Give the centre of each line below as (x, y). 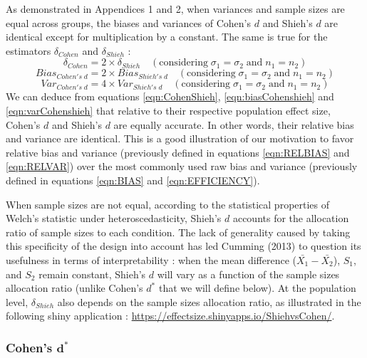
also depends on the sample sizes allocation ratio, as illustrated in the (209, 301)
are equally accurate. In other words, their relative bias (234, 124)
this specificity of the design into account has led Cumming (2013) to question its (183, 246)
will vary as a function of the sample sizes (248, 274)
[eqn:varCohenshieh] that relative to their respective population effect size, (168, 110)
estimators (29, 50)
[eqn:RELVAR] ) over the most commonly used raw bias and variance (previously (182, 166)
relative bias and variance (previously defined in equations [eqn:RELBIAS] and (178, 152)
